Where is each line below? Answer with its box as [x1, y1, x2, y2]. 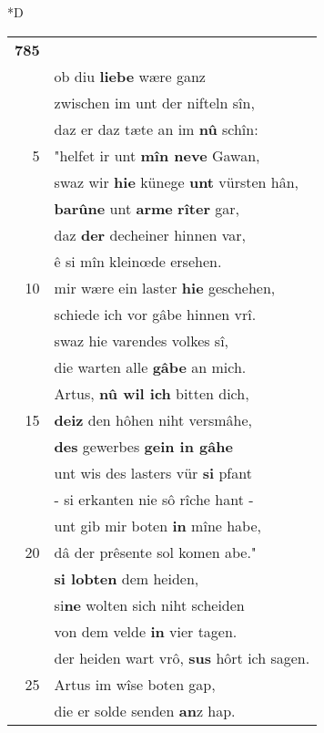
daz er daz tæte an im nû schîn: [54, 118, 258, 139]
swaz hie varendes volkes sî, [54, 329, 229, 351]
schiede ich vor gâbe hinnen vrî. [54, 303, 257, 325]
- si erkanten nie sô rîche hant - [54, 488, 254, 510]
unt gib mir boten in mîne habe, [54, 514, 262, 536]
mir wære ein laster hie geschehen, [54, 276, 276, 298]
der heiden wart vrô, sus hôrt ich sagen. [54, 646, 310, 668]
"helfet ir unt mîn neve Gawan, [54, 144, 260, 166]
